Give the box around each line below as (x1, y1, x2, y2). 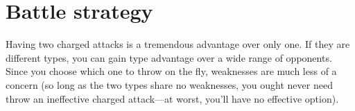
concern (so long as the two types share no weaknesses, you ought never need (6, 77, 333, 92)
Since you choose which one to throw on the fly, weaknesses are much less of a (6, 64, 337, 78)
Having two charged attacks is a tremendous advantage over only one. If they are (6, 37, 350, 51)
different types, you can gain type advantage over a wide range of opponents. (6, 50, 332, 65)
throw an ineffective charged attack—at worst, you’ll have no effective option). (6, 91, 339, 105)
